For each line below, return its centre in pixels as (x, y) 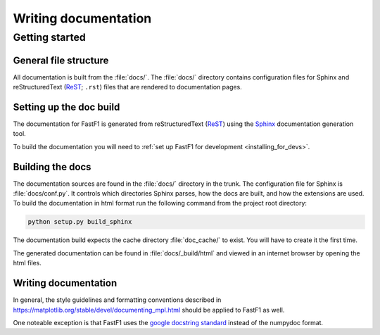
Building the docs (52, 166)
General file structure (61, 60)
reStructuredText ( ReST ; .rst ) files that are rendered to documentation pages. (127, 87)
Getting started (49, 37)
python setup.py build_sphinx (80, 222)
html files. (27, 263)
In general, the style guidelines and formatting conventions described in (117, 300)
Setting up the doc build (66, 107)
